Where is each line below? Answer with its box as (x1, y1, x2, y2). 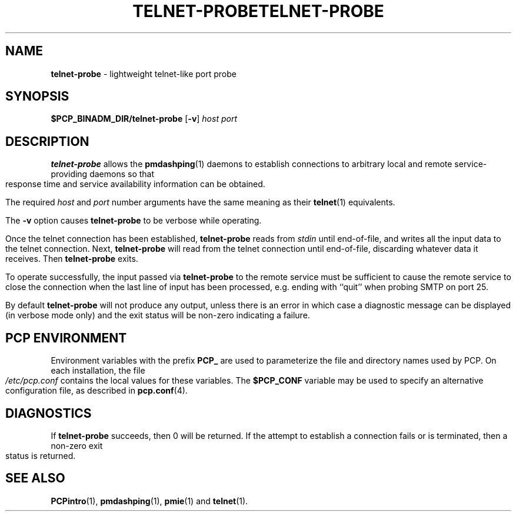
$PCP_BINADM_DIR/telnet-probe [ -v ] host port (51, 114, 237, 124)
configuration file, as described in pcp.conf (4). (5, 385, 188, 396)
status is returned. (5, 450, 76, 461)
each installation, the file (51, 365, 145, 376)
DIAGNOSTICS (5, 405, 92, 421)
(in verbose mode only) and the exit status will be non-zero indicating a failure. (5, 310, 310, 321)
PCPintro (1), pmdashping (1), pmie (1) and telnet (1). (51, 495, 248, 506)
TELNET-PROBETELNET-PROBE (132, 1, 384, 21)
